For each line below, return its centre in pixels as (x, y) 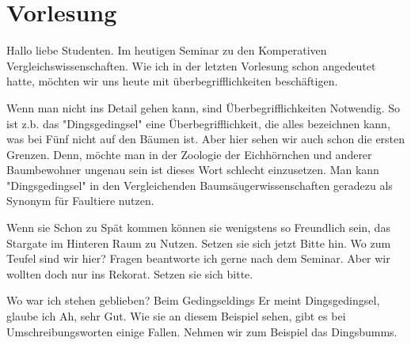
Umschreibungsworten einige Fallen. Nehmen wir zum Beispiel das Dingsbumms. (202, 331)
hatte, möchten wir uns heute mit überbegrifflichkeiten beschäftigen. (172, 81)
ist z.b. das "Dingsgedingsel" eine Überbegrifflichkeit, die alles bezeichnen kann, (198, 123)
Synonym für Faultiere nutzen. (80, 201)
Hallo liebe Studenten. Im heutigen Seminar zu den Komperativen (167, 50)
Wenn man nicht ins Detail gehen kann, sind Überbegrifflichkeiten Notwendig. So (204, 107)
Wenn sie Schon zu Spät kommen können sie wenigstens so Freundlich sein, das (198, 227)
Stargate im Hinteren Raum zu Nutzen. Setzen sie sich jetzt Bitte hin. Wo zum (199, 243)
